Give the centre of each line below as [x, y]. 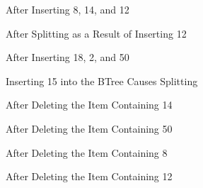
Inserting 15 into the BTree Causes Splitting [102, 81]
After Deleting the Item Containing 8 [87, 152]
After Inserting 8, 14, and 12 [68, 9]
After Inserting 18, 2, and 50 [68, 57]
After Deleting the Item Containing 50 [89, 128]
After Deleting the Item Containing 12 [89, 176]
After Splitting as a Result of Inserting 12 [96, 33]
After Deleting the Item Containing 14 [89, 105]
